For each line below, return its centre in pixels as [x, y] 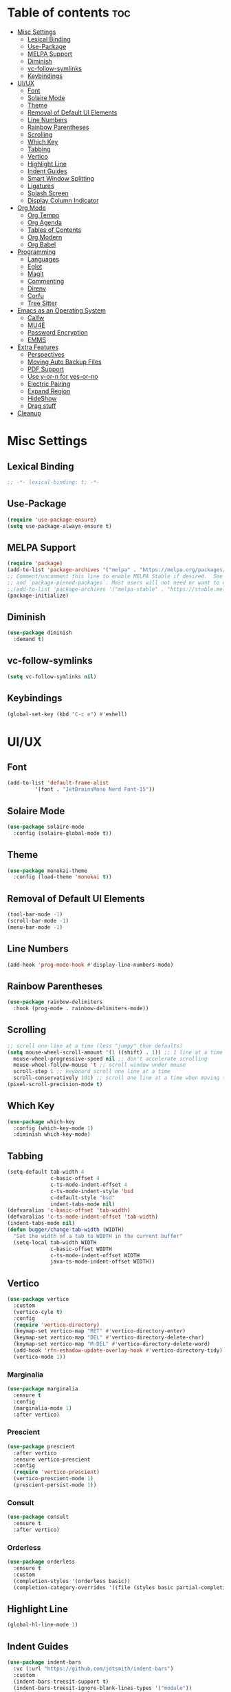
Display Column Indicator [63, 200]
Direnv [37, 288]
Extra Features [38, 347]
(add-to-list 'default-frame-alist [58, 783]
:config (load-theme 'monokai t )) [63, 877]
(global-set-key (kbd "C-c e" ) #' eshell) [67, 714]
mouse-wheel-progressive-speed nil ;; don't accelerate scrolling [110, 1059]
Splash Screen [48, 193]
